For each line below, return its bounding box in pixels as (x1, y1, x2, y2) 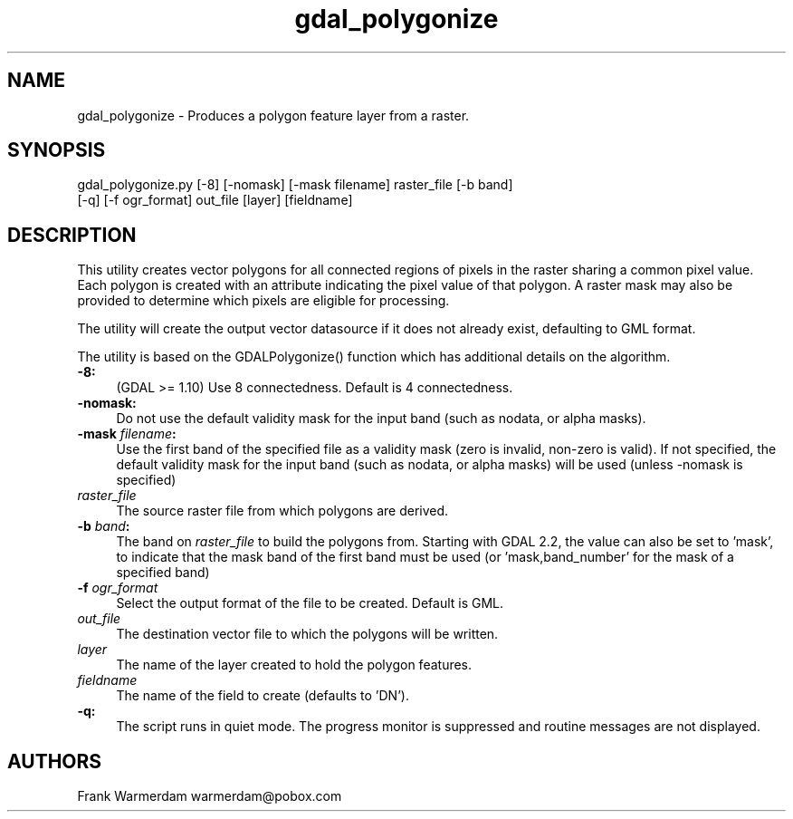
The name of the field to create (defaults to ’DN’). (116, 688, 409, 704)
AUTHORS (7, 749, 102, 773)
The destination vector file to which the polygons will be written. (116, 626, 499, 642)
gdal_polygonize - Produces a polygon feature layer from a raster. (77, 107, 470, 123)
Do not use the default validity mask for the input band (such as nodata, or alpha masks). (116, 410, 646, 427)
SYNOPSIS (7, 139, 106, 162)
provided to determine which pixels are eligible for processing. (77, 293, 450, 309)
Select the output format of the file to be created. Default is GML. (116, 595, 504, 612)
